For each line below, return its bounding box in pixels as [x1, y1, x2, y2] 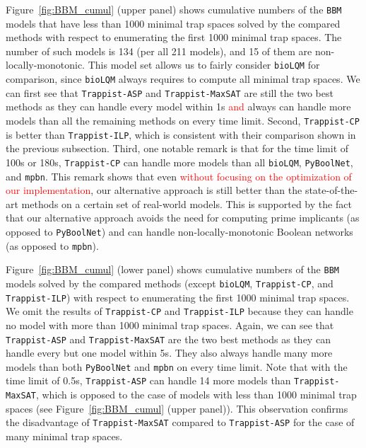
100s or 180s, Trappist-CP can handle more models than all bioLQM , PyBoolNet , [6, 154, 353, 169]
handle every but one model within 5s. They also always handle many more [6, 345, 333, 360]
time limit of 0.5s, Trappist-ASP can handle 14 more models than [6, 373, 291, 388]
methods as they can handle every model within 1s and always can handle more [6, 99, 351, 114]
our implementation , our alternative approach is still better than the [6, 183, 302, 197]
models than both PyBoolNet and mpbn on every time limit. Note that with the [6, 359, 348, 374]
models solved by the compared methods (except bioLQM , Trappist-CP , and [6, 275, 333, 290]
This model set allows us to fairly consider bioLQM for [88, 57, 320, 72]
